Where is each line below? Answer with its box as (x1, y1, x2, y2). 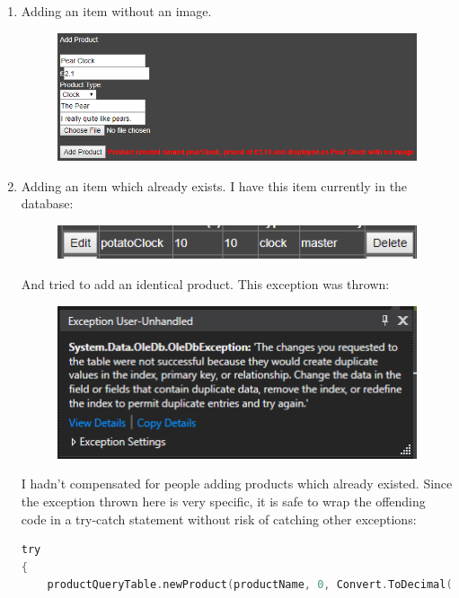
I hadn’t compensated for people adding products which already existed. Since (21, 474, 453, 493)
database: (21, 194, 74, 213)
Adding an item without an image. (21, 2, 212, 20)
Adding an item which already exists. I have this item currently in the (21, 176, 408, 195)
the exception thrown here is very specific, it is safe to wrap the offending (21, 491, 426, 510)
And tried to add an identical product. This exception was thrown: (21, 274, 390, 293)
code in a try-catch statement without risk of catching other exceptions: (21, 509, 417, 528)
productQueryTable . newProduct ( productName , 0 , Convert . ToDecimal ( (47, 578, 453, 592)
